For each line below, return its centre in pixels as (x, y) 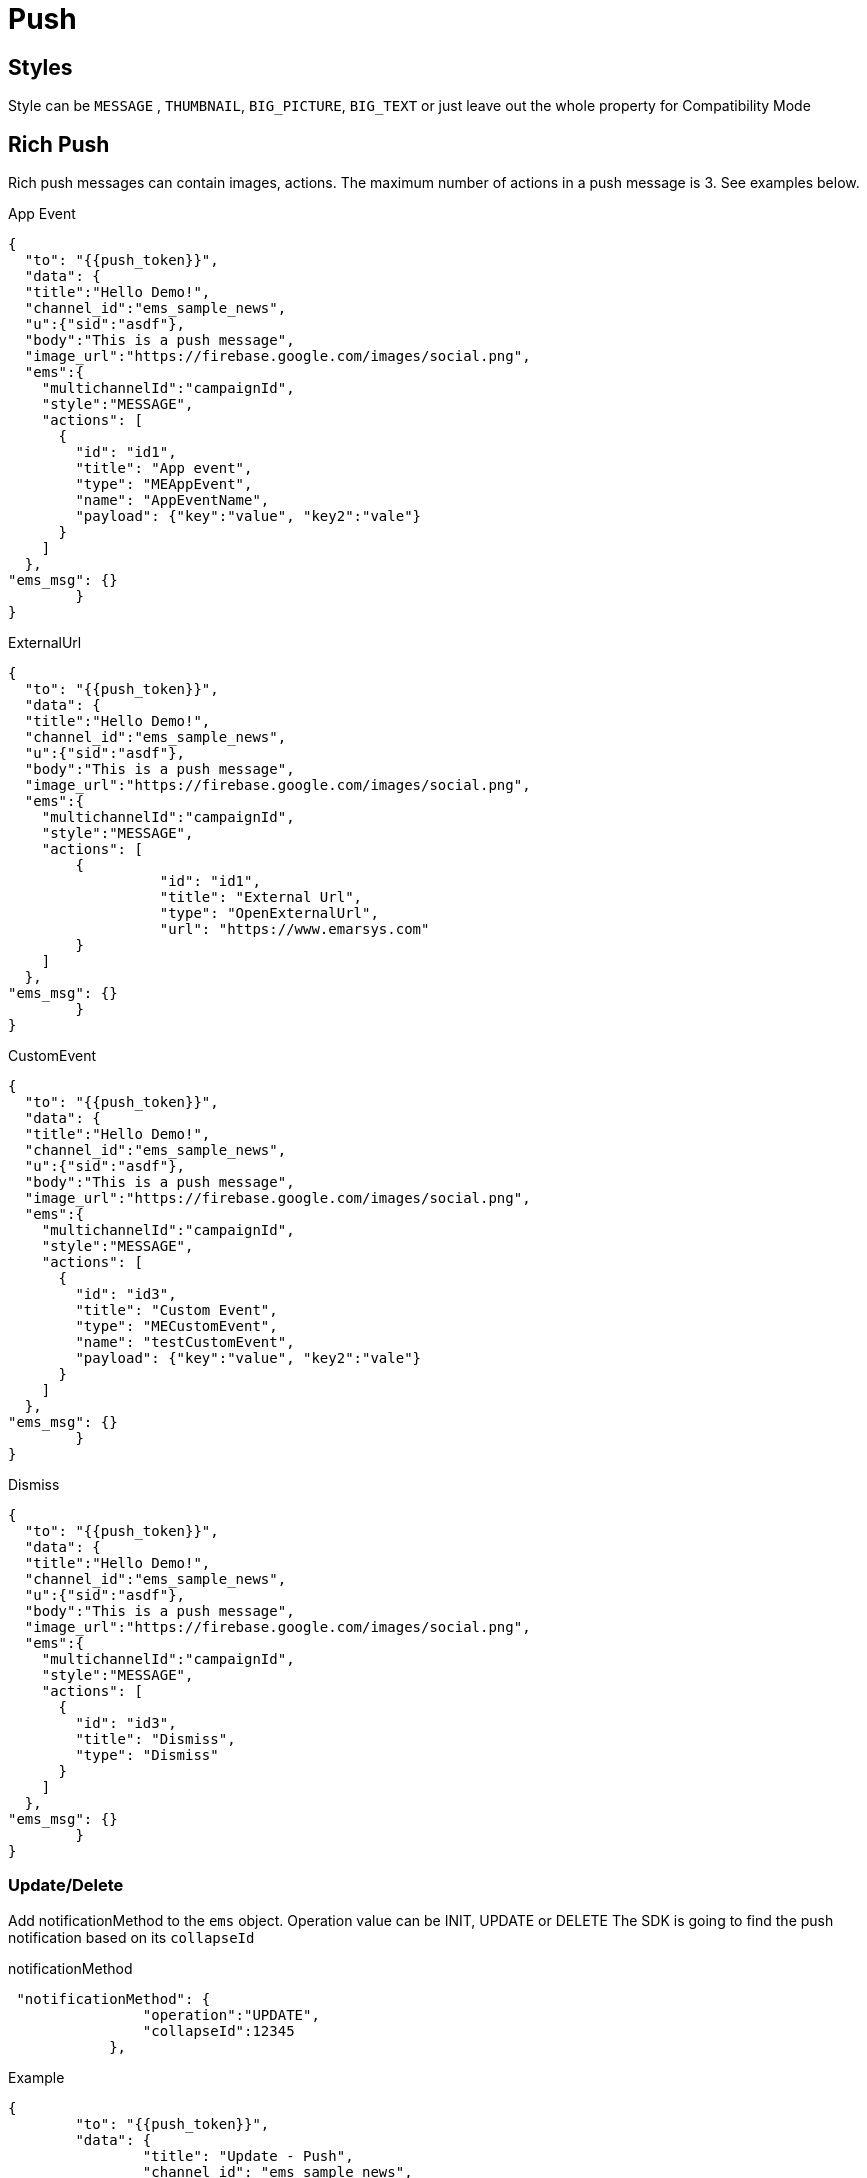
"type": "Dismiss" (147, 1755)
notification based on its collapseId (131, 1937)
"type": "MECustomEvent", (176, 1326)
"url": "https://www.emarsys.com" (294, 929)
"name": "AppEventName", (172, 500)
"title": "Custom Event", (176, 1310)
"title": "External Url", (261, 897)
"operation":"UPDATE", (231, 2014)
